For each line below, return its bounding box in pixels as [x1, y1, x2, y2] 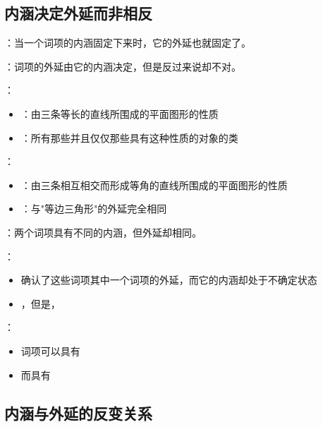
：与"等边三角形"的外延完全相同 [20, 201, 167, 216]
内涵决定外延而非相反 [4, 2, 152, 24]
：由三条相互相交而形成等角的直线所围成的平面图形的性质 [20, 177, 288, 192]
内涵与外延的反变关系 [4, 402, 152, 423]
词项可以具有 [20, 343, 80, 358]
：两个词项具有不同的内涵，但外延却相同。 [4, 224, 202, 239]
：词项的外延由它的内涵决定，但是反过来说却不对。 [4, 59, 241, 73]
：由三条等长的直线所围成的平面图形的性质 [20, 106, 219, 121]
